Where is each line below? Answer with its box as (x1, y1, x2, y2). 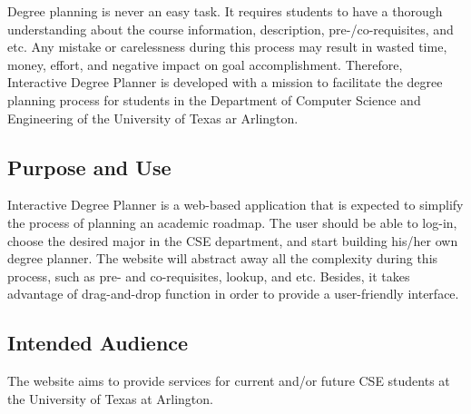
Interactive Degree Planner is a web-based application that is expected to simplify (7, 195, 464, 214)
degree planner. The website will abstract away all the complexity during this (7, 249, 438, 268)
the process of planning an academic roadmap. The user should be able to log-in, (7, 212, 457, 232)
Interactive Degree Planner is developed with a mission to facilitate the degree (7, 73, 443, 92)
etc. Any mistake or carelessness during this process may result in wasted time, (7, 37, 447, 56)
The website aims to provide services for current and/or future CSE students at (7, 371, 450, 390)
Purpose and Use (7, 153, 172, 181)
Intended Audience (7, 329, 189, 357)
